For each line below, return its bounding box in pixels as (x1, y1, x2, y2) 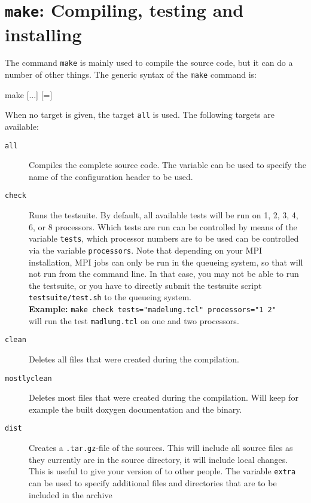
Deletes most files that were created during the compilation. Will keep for (29, 391, 298, 404)
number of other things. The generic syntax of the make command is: (5, 68, 257, 81)
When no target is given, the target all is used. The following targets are (5, 108, 275, 121)
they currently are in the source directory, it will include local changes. (29, 453, 288, 465)
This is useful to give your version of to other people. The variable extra (29, 465, 296, 477)
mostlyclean (5, 374, 52, 383)
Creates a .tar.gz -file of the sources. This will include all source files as (29, 441, 293, 454)
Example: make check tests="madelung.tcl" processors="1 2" (29, 303, 276, 315)
